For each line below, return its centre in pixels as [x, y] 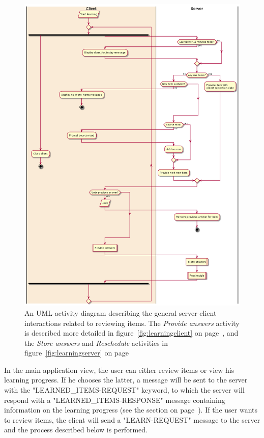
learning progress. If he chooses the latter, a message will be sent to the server [126, 380]
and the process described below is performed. [76, 430]
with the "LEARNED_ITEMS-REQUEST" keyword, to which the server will [124, 390]
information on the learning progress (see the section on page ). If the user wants [131, 410]
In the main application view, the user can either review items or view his [119, 369]
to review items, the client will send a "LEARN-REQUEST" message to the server [132, 419]
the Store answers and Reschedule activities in [96, 343]
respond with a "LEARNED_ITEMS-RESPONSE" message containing [115, 400]
